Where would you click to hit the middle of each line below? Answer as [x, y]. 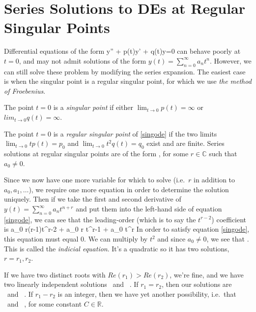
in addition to [214, 180]
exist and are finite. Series [185, 143]
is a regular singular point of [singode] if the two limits [135, 133]
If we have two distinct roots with [55, 274]
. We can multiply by [116, 239]
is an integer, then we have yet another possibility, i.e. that [147, 294]
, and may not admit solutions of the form [83, 60]
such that [223, 154]
